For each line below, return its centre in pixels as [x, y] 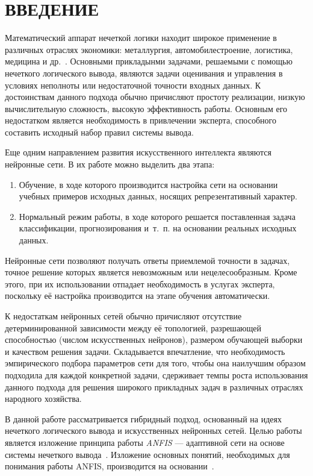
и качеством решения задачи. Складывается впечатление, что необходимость [145, 351]
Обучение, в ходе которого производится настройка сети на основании [148, 184]
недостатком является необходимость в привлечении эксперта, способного [141, 120]
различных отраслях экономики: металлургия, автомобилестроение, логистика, [149, 49]
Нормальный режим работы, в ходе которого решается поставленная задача [157, 216]
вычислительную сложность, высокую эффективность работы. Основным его [146, 108]
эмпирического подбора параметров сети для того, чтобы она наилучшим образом [155, 363]
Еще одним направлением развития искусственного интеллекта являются [138, 152]
